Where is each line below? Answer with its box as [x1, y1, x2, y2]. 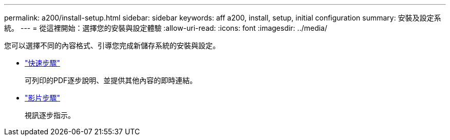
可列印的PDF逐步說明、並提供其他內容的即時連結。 [25, 76, 197, 85]
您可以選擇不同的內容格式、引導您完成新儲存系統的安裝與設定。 [4, 41, 220, 50]
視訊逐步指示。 [25, 111, 75, 119]
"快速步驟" [25, 58, 61, 67]
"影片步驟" [25, 93, 61, 102]
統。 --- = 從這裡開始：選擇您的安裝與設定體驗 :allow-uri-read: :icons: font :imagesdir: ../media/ [4, 24, 328, 32]
